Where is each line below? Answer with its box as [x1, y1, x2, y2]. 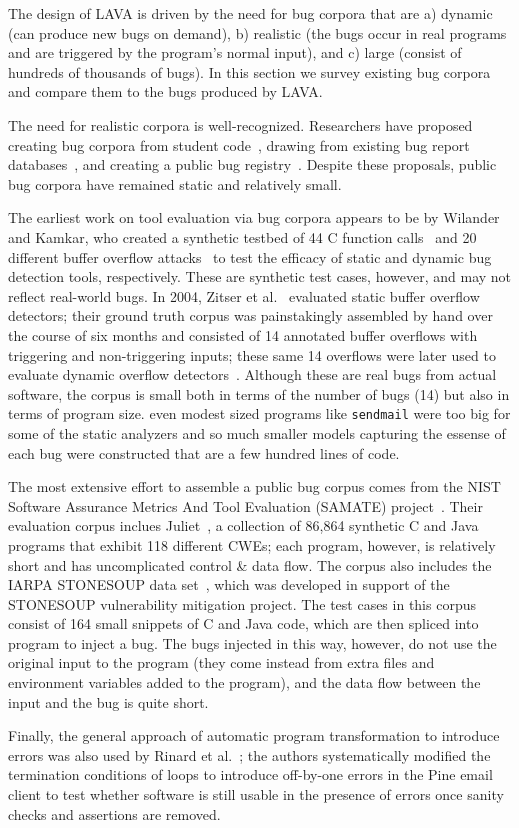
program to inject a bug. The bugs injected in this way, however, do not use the [8, 632, 497, 653]
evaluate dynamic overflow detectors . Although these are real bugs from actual [8, 364, 497, 385]
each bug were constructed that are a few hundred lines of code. [8, 442, 400, 463]
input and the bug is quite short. [8, 691, 209, 712]
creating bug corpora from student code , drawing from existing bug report [8, 134, 470, 155]
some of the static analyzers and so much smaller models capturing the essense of [8, 422, 506, 443]
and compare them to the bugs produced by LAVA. [8, 81, 323, 102]
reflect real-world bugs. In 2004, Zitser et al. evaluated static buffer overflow [8, 285, 480, 306]
